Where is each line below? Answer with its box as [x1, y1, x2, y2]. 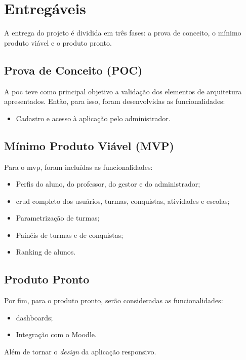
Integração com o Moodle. [16, 329, 97, 340]
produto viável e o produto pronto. [4, 37, 112, 48]
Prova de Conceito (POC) [4, 62, 143, 78]
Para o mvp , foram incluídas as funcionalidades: [4, 161, 153, 172]
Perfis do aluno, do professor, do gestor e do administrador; [16, 178, 200, 189]
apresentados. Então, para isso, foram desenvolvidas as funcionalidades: [4, 96, 225, 106]
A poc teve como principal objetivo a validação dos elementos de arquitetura [4, 86, 242, 96]
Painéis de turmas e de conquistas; [16, 229, 124, 240]
